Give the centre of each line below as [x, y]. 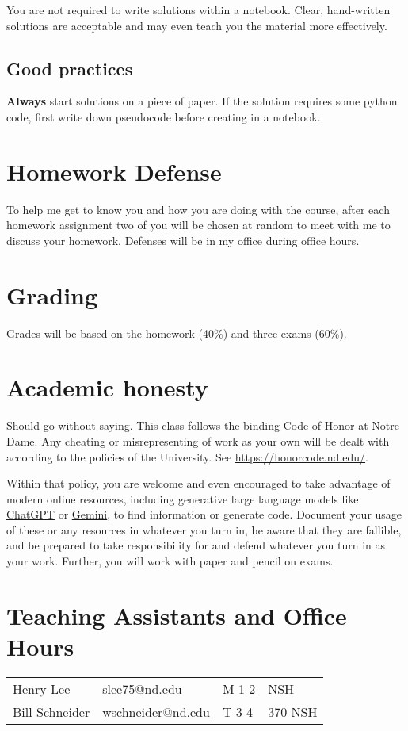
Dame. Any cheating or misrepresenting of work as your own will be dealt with [198, 440]
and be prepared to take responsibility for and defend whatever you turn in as [196, 545]
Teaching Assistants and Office [177, 615]
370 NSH [293, 711]
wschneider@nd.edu [156, 711]
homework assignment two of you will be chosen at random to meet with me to [198, 225]
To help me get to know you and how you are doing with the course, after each [198, 209]
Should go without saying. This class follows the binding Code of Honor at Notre [203, 425]
